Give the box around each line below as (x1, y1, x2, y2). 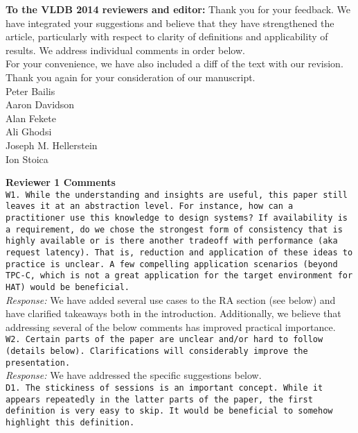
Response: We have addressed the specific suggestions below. (6, 368, 262, 382)
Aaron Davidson (6, 97, 75, 112)
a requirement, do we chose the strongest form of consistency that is (6, 224, 343, 235)
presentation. (6, 357, 71, 368)
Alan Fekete (6, 110, 56, 125)
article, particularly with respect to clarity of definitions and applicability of (6, 29, 328, 44)
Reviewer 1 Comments (6, 175, 116, 189)
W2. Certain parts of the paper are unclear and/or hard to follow (6, 334, 323, 345)
